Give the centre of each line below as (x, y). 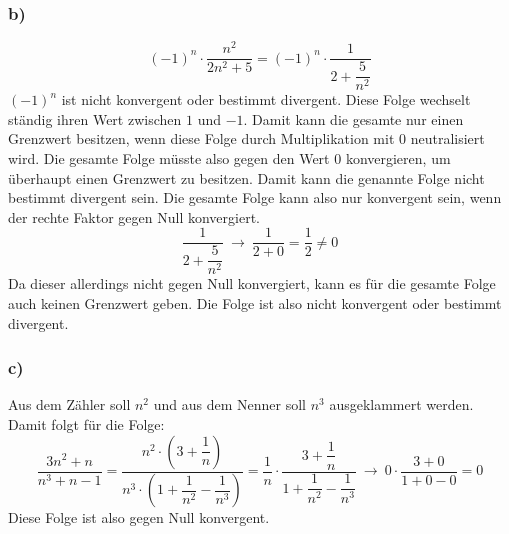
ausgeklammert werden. (401, 404)
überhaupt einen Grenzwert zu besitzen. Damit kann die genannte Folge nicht (246, 177)
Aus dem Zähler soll (69, 404)
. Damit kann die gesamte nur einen (353, 118)
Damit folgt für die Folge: (86, 423)
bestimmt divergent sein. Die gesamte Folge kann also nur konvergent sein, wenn (255, 197)
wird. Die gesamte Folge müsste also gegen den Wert (169, 158)
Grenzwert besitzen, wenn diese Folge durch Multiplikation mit (201, 138)
